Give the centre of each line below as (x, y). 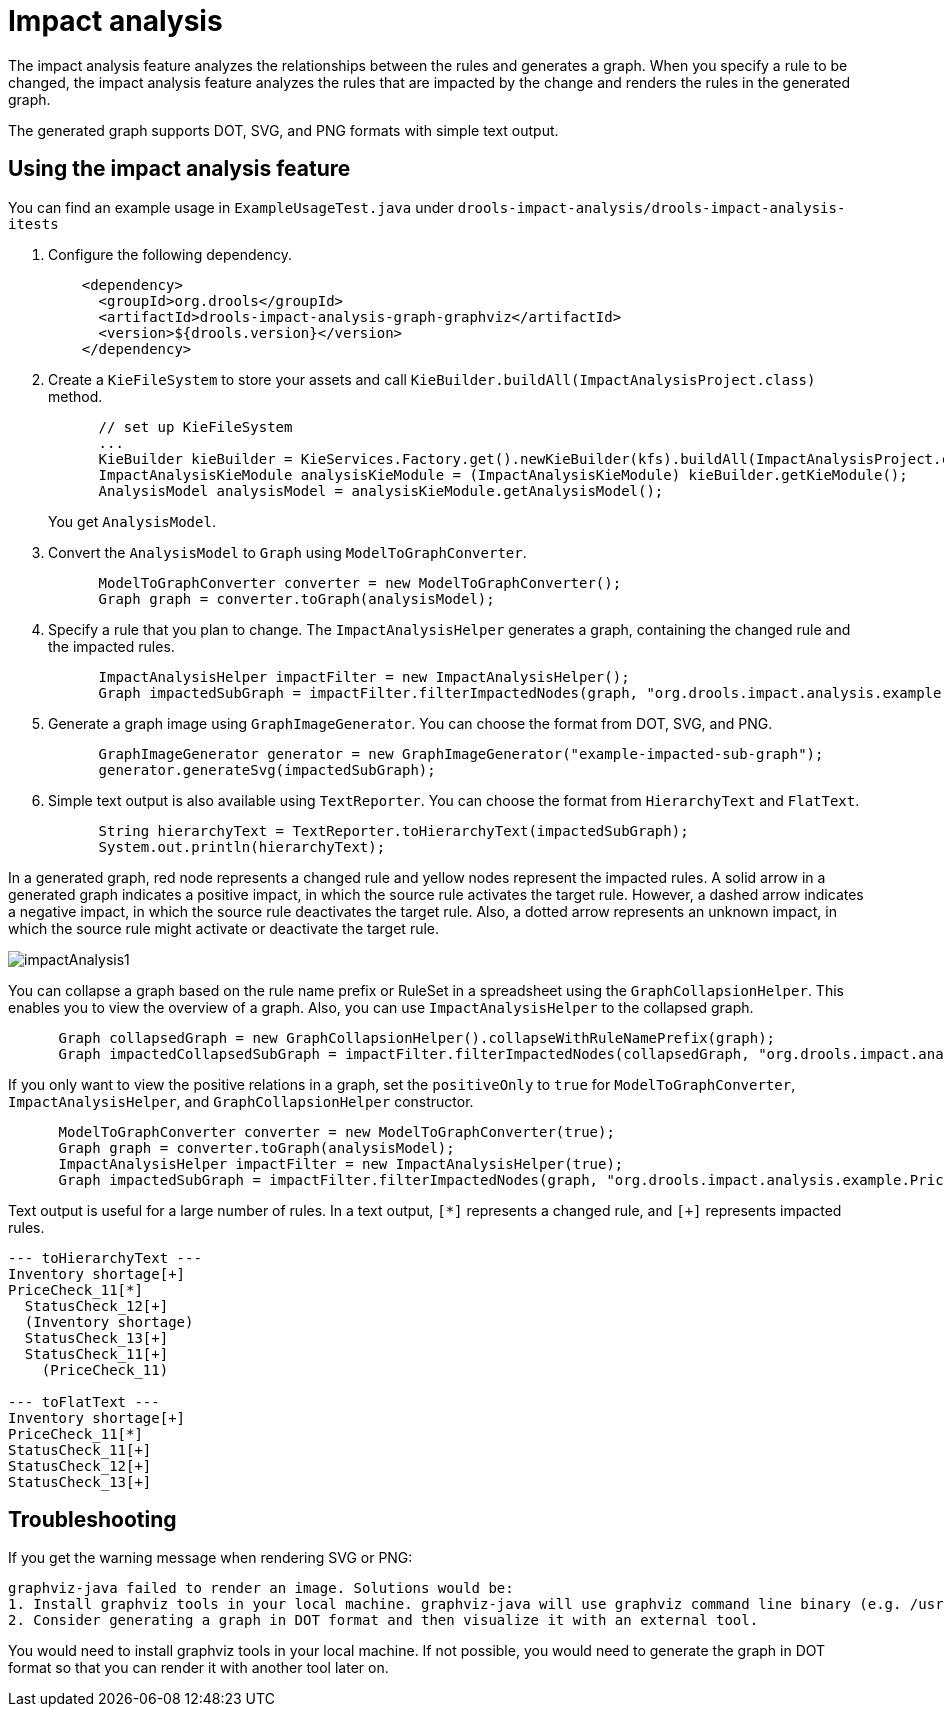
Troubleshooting (92, 1520)
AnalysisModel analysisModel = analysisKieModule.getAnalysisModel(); (381, 490)
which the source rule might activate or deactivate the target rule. (224, 928)
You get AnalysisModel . (132, 521)
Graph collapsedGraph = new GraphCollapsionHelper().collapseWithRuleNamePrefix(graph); (417, 1037)
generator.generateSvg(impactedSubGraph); (267, 769)
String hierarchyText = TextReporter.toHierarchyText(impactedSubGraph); (393, 830)
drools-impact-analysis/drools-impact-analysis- (651, 207)
